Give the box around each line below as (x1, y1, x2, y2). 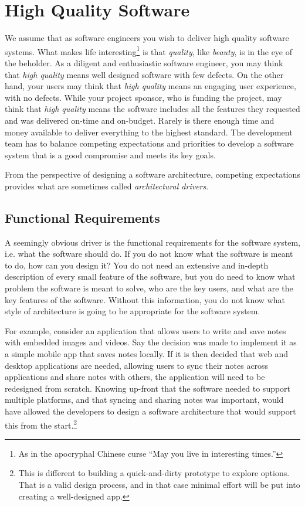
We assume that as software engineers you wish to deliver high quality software (5, 32, 289, 44)
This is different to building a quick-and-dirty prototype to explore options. (18, 467, 290, 479)
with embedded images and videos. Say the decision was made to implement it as (5, 336, 297, 348)
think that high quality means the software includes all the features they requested (5, 103, 300, 115)
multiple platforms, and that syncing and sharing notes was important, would (5, 393, 284, 406)
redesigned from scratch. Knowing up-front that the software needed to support (5, 382, 291, 394)
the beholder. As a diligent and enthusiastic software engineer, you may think (5, 56, 283, 69)
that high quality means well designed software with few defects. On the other (5, 68, 284, 80)
